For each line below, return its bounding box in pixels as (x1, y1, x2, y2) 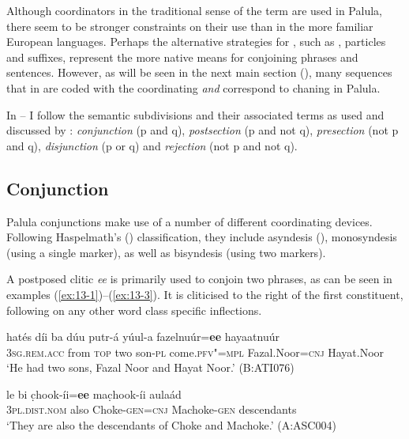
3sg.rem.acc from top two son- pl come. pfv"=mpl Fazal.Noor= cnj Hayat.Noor (6, 343, 385, 360)
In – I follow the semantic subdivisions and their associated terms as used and (6, 106, 385, 123)
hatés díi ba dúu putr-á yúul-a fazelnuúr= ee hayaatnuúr (6, 328, 280, 345)
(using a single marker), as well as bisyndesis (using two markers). (6, 244, 326, 260)
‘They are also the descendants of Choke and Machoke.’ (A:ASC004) (6, 417, 336, 433)
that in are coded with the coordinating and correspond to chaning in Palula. (6, 79, 381, 96)
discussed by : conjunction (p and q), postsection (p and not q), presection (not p (6, 122, 399, 138)
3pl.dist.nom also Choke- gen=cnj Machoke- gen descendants (6, 401, 297, 418)
